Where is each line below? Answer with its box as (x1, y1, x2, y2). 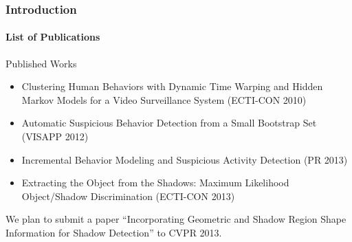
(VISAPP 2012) (21, 129, 89, 144)
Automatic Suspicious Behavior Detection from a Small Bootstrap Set (21, 115, 317, 130)
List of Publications (5, 30, 100, 44)
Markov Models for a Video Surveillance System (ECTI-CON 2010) (21, 92, 307, 107)
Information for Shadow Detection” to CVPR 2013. (5, 225, 222, 239)
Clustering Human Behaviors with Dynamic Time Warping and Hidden (21, 79, 323, 93)
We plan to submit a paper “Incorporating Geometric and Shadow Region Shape (5, 212, 346, 226)
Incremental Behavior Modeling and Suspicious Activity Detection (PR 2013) (21, 152, 348, 166)
